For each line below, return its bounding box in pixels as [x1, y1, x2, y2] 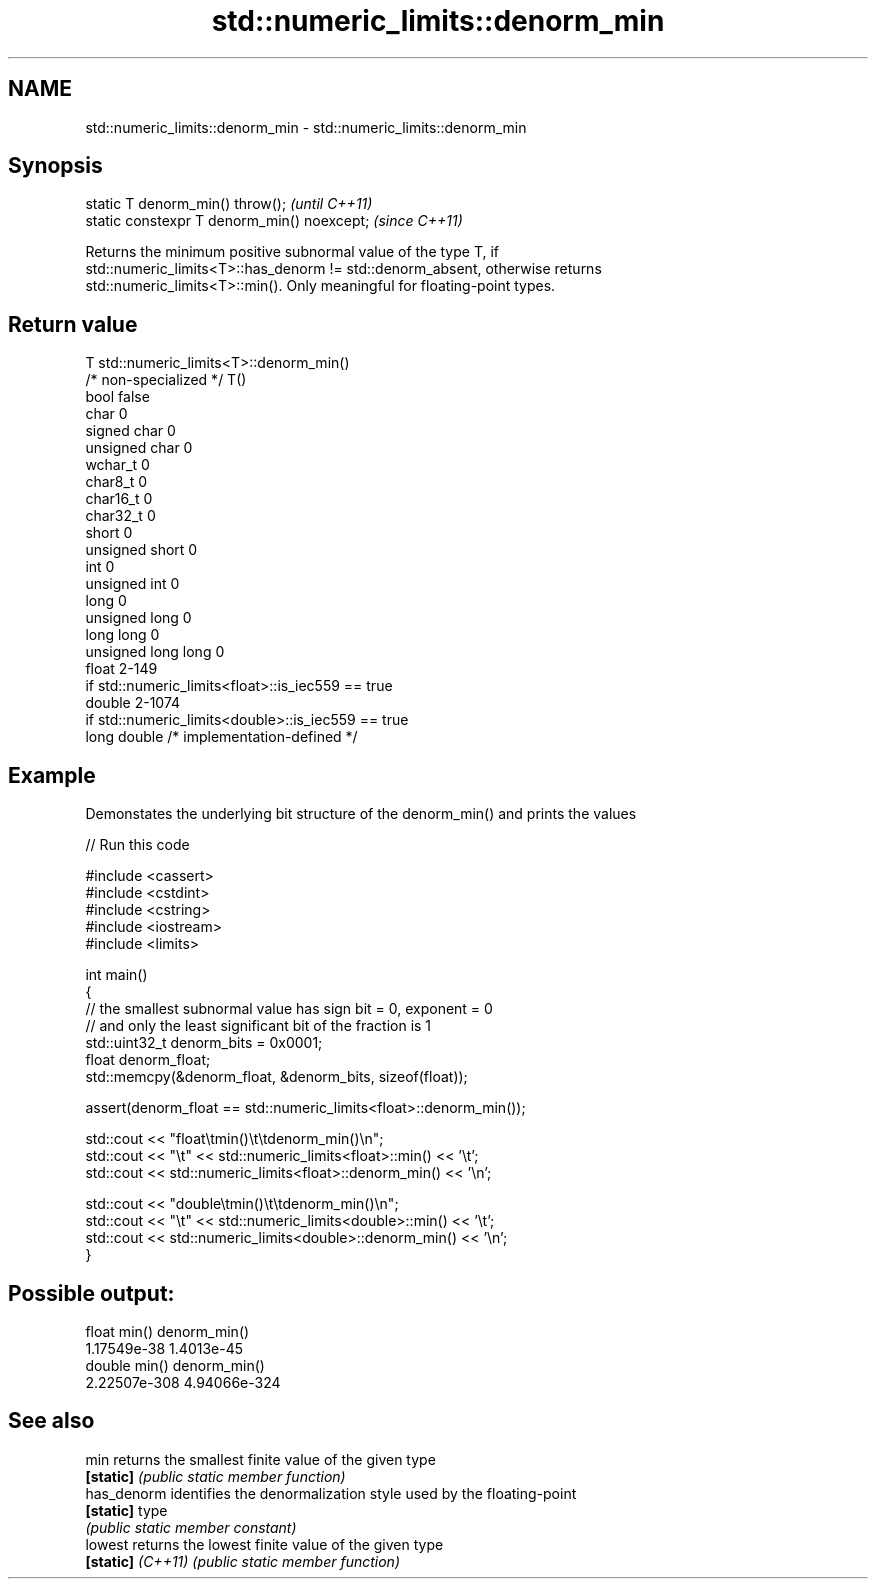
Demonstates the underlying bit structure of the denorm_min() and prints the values [85, 805, 637, 823]
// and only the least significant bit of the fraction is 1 [85, 1017, 432, 1035]
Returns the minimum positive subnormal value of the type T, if [85, 243, 499, 261]
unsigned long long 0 [85, 643, 225, 661]
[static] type [85, 1501, 168, 1519]
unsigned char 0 [85, 439, 193, 457]
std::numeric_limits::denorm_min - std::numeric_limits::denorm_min [85, 118, 527, 136]
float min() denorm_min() [85, 1322, 250, 1340]
